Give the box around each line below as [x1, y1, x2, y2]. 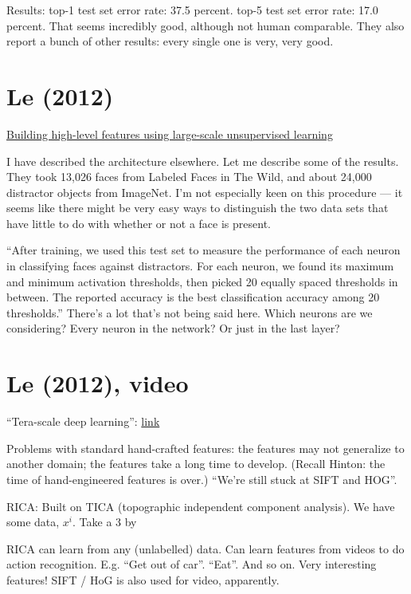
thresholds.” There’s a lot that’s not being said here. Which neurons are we [6, 304, 373, 321]
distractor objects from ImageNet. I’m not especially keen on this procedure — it [6, 183, 403, 200]
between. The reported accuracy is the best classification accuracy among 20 [6, 289, 380, 305]
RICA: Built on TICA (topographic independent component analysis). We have [6, 498, 395, 514]
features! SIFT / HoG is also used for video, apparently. [6, 571, 280, 588]
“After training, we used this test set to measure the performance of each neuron [6, 242, 401, 258]
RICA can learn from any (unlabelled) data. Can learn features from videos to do [6, 540, 405, 557]
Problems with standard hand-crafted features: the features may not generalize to [6, 439, 405, 456]
